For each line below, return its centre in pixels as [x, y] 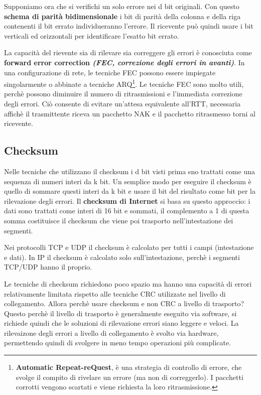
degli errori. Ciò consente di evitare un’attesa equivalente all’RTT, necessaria [122, 103]
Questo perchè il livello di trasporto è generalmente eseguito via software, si [120, 313]
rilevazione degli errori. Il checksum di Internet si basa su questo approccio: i [127, 201]
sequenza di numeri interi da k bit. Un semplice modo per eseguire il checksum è [128, 181]
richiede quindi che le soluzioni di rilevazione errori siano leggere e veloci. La [121, 323]
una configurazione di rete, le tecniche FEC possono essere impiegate [110, 72]
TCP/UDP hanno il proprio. [48, 267]
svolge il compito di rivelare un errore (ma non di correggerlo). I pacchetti [129, 377]
